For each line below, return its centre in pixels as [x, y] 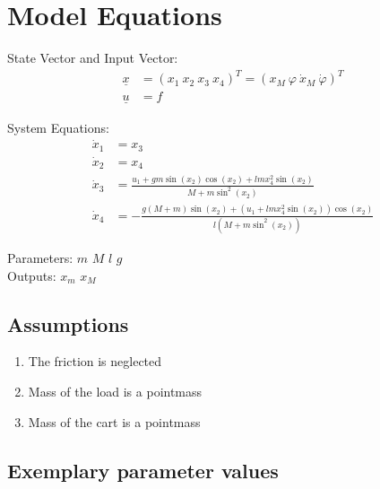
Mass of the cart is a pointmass [114, 421]
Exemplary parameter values [143, 470]
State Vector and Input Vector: [93, 58]
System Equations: [58, 127]
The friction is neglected [95, 361]
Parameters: [40, 258]
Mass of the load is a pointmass [115, 392]
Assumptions [68, 323]
